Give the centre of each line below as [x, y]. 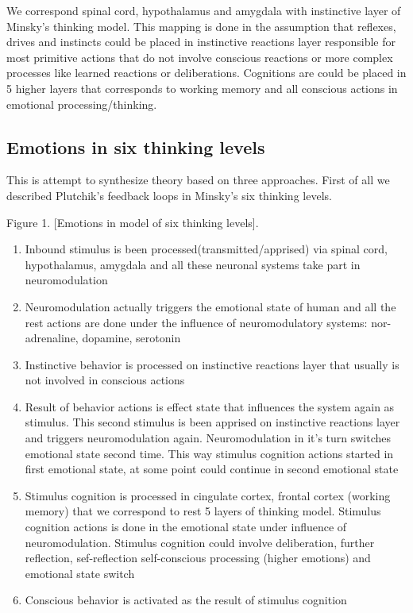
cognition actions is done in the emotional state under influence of [186, 527]
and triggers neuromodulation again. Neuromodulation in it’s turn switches [208, 438]
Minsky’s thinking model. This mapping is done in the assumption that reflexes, [201, 26]
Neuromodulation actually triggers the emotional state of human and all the [210, 306]
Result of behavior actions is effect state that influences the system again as [210, 406]
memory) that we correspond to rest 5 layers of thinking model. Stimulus [203, 511]
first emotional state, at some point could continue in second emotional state [212, 469]
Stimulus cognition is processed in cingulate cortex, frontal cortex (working [208, 495]
